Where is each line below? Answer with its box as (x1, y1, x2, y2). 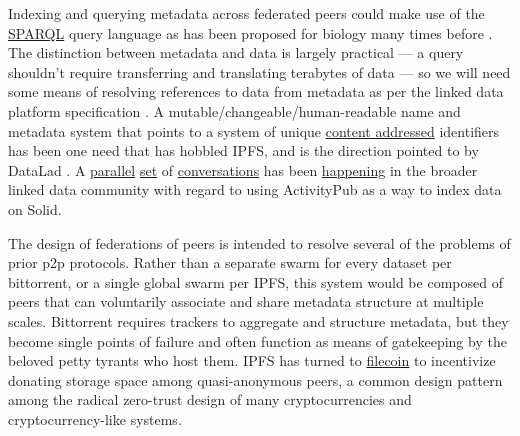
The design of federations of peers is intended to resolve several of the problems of (8, 232, 511, 253)
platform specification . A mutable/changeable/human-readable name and (8, 100, 461, 121)
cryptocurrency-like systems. (8, 408, 182, 429)
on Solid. (8, 198, 62, 219)
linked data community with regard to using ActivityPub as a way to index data (8, 179, 502, 200)
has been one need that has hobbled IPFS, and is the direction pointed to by (8, 140, 479, 161)
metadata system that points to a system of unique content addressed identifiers (8, 120, 500, 141)
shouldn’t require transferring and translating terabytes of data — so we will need (8, 61, 511, 82)
